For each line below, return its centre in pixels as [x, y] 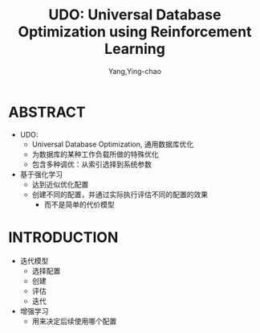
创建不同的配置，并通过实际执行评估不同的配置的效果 [120, 194]
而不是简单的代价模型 [79, 204]
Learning [135, 49]
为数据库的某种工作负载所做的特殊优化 [95, 154]
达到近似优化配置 [60, 184]
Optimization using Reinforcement [135, 32]
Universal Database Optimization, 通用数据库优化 [113, 144]
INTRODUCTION [63, 237]
